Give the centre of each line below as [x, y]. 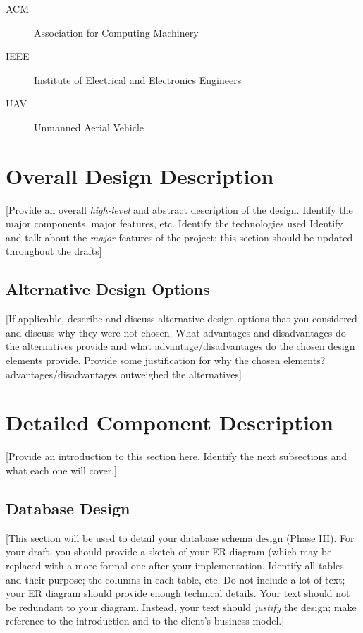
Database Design [68, 508]
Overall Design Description [140, 175]
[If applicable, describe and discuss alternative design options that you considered [181, 319]
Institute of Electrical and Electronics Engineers [138, 79]
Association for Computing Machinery [116, 32]
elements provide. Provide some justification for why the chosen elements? [166, 360]
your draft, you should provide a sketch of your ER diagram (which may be [169, 551]
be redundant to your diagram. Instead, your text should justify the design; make [181, 607]
